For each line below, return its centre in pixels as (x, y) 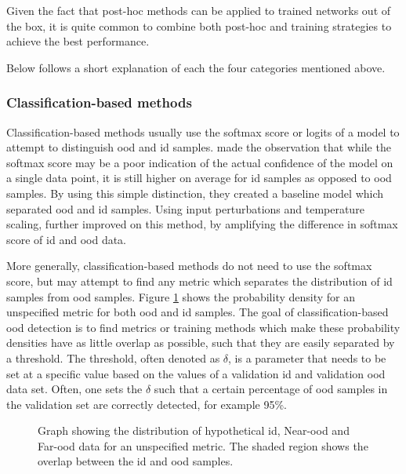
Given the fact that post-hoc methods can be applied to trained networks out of (199, 10)
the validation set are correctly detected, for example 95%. (147, 404)
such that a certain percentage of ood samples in (271, 389)
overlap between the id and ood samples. (136, 461)
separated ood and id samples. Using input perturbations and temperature (185, 208)
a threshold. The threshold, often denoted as (113, 357)
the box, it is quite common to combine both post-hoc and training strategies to (199, 26)
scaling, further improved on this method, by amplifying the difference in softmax (202, 224)
